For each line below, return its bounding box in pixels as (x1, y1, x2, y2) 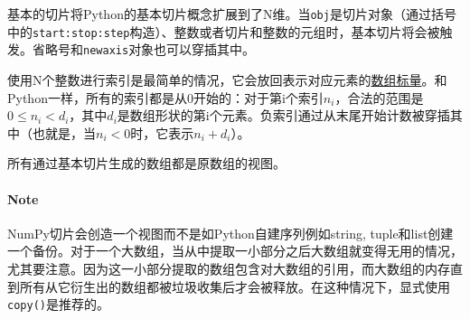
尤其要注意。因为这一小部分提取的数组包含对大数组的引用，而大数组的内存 (7, 258, 450, 277)
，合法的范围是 (334, 88, 424, 107)
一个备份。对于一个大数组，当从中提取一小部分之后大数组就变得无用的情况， (7, 241, 463, 260)
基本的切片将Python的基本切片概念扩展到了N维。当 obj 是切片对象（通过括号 (7, 5, 456, 23)
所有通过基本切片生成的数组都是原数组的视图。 (7, 154, 286, 173)
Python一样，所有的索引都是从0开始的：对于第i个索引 (7, 88, 324, 107)
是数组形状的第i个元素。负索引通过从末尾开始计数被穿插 (117, 106, 450, 125)
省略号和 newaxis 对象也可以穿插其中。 (32, 40, 256, 59)
